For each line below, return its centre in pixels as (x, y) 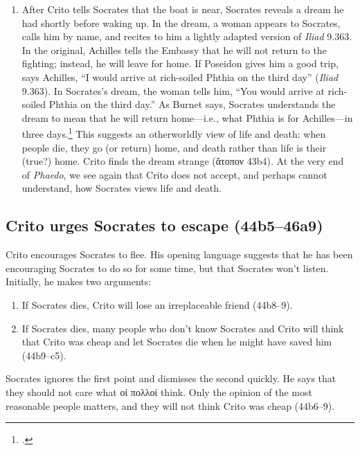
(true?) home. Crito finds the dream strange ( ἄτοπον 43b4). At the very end (183, 161)
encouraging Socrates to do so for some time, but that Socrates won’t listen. (167, 268)
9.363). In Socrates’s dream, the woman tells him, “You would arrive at (173, 90)
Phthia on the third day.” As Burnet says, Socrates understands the (192, 104)
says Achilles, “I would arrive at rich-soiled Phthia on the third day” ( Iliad (180, 76)
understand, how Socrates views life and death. (121, 188)
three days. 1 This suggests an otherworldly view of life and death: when (174, 133)
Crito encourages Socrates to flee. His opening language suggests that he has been (179, 254)
